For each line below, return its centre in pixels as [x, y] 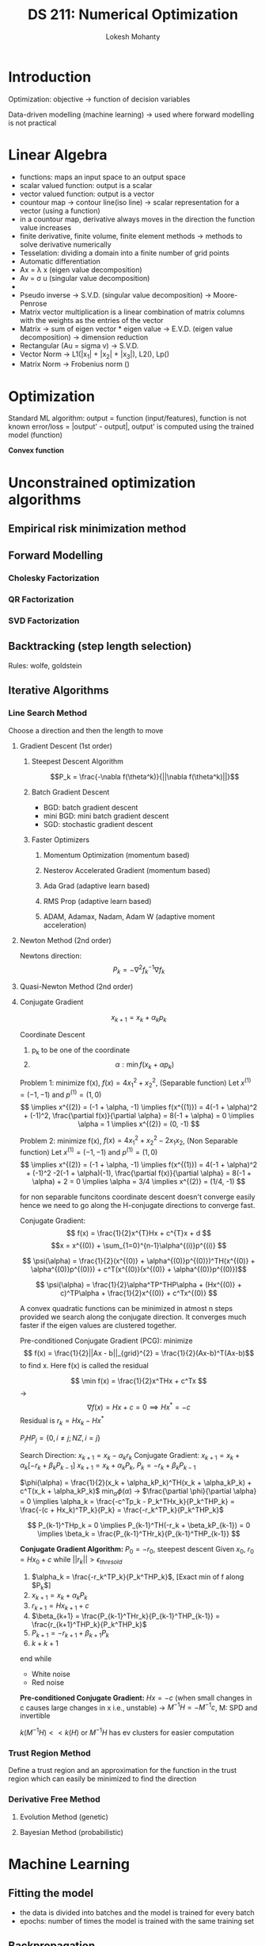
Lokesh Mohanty [133, 37]
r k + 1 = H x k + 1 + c [60, 1606]
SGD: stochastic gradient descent [98, 824]
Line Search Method [48, 713]
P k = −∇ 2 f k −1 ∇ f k [139, 969]
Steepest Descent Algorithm [78, 761]
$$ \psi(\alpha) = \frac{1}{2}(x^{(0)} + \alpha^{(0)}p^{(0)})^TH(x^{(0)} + [139, 1260]
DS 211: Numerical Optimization [133, 15]
